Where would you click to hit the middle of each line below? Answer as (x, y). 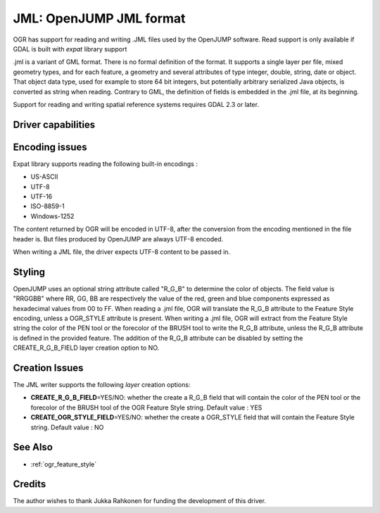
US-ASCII (44, 177)
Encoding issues (50, 147)
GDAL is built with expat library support (70, 49)
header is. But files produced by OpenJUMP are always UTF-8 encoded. (118, 239)
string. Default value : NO (67, 427)
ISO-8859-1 (47, 206)
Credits (30, 484)
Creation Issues (48, 368)
